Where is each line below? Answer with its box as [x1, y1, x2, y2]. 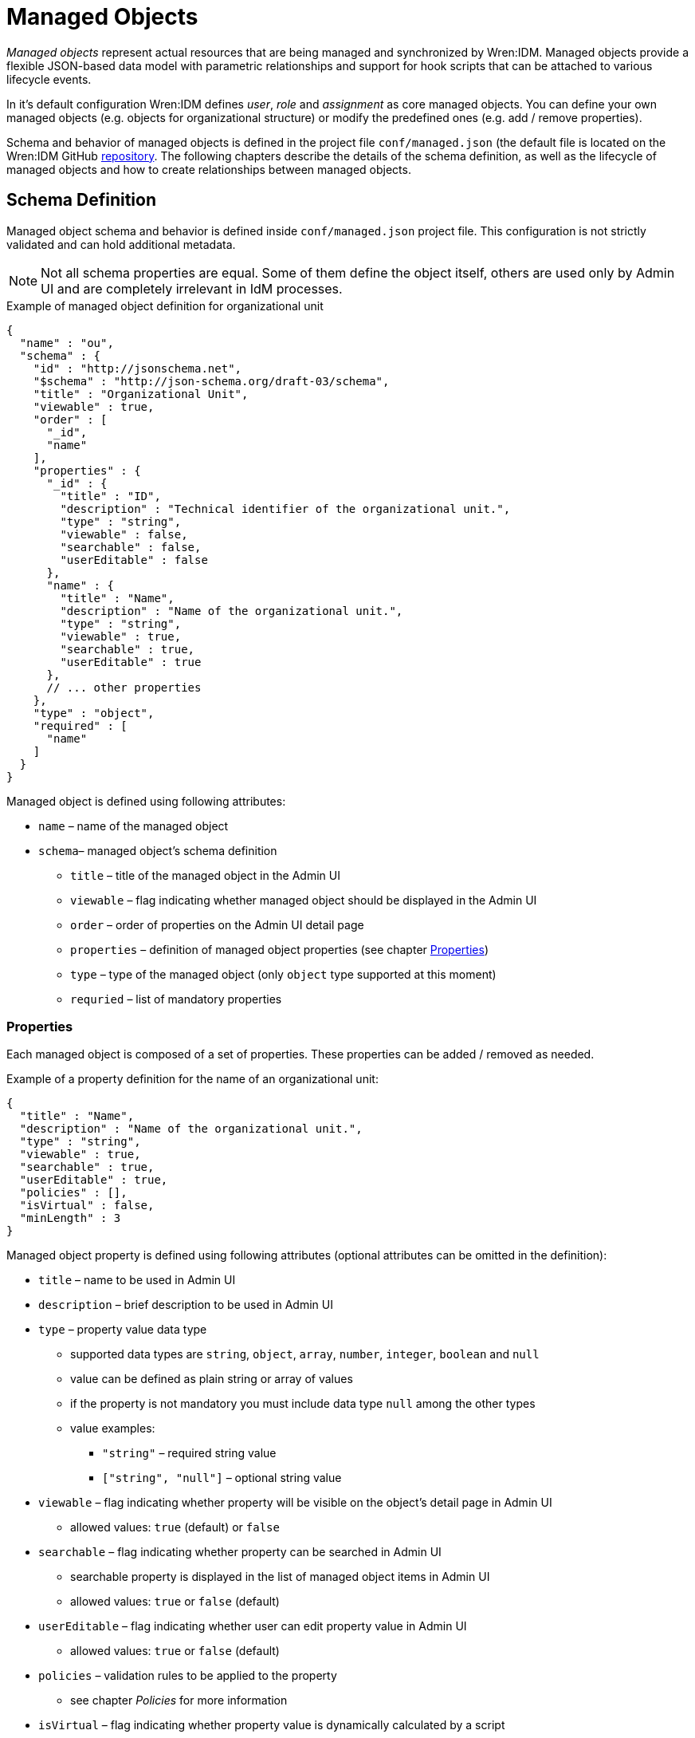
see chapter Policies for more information [70, 1693, 288, 1708]
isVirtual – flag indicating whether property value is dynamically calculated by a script [38, 1718, 505, 1732]
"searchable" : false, [60, 540, 202, 554]
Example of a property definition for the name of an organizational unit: [6, 1072, 379, 1086]
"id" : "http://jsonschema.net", [33, 361, 242, 375]
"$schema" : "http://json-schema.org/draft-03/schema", [33, 374, 390, 388]
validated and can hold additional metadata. [6, 237, 236, 251]
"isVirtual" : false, [19, 1199, 155, 1212]
